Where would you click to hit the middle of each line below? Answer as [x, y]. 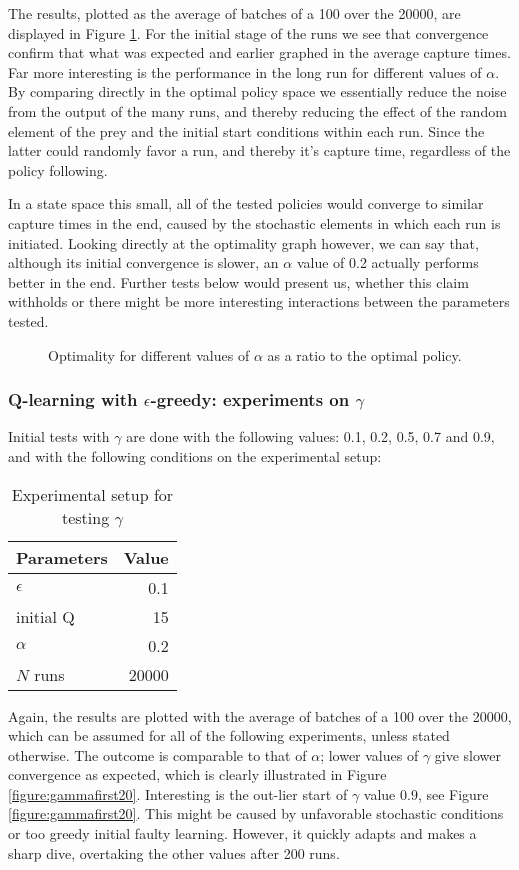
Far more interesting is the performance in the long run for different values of [245, 71]
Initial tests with [59, 436]
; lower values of [369, 754]
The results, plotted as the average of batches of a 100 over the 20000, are [234, 13]
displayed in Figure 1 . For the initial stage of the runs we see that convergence [248, 32]
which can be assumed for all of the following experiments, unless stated [229, 735]
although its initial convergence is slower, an [143, 262]
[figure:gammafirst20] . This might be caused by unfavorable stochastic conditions [256, 813]
